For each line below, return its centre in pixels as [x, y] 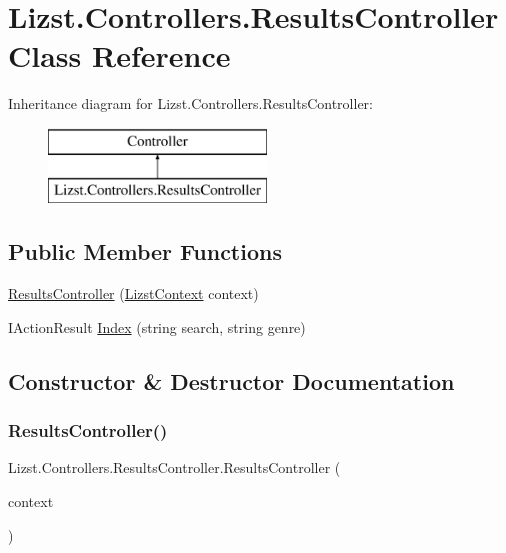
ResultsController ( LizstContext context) [133, 293]
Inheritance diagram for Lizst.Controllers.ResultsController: [190, 103]
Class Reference [119, 55]
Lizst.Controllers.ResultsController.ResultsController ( [174, 467]
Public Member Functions [145, 251]
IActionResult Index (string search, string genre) [157, 326]
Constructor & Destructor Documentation [231, 380]
